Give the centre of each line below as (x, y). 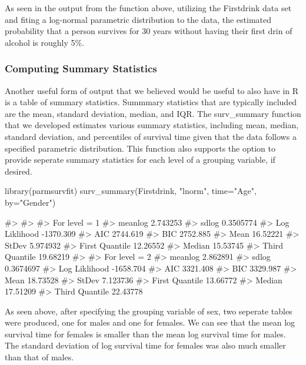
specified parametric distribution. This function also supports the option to (140, 148)
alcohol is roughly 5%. (45, 42)
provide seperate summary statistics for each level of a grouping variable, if (140, 160)
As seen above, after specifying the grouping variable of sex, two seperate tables (149, 311)
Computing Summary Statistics (81, 68)
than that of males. (39, 357)
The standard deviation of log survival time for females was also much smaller (145, 345)
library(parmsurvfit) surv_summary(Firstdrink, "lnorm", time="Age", (131, 191)
